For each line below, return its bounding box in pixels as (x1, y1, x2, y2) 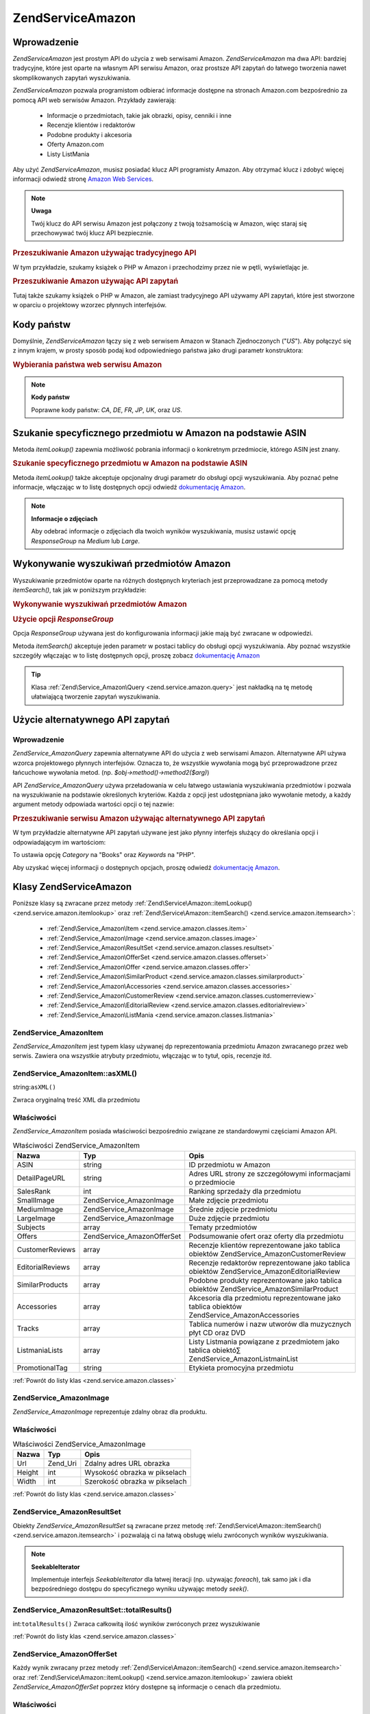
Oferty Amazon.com (47, 141, 104, 149)
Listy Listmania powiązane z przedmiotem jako (188, 1337, 340, 1347)
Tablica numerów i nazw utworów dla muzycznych (188, 1319, 352, 1329)
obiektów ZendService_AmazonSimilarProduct (188, 1284, 338, 1294)
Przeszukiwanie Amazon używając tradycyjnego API (12, 248, 197, 258)
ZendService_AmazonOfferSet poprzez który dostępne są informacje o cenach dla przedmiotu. (12, 1682, 282, 1691)
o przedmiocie (188, 1177, 236, 1187)
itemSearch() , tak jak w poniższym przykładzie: (12, 586, 147, 594)
